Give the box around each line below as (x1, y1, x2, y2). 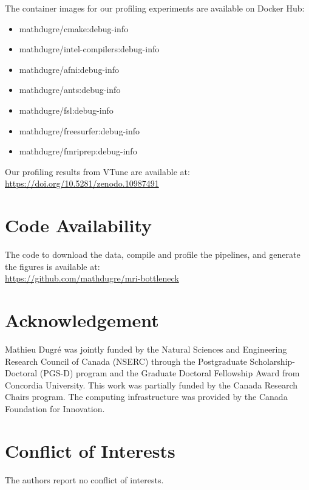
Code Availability (5, 213, 152, 238)
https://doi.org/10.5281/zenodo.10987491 (5, 177, 159, 190)
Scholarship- (250, 354, 295, 367)
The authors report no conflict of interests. (5, 473, 164, 486)
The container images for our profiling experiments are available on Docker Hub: (5, 2, 305, 14)
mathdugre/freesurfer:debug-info (19, 124, 140, 137)
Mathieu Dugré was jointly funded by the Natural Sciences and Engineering (5, 342, 287, 355)
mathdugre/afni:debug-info (19, 63, 120, 75)
